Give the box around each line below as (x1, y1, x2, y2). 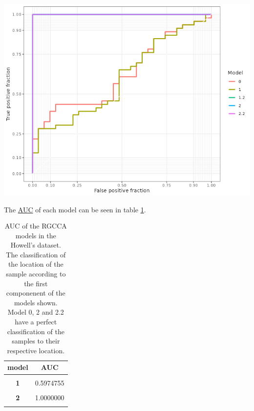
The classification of (6, 249, 66, 259)
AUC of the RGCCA (4, 221, 67, 231)
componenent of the (6, 288, 65, 298)
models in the (15, 230, 56, 240)
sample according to (6, 269, 66, 279)
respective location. (7, 345, 65, 355)
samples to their (12, 336, 60, 346)
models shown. (14, 297, 58, 307)
